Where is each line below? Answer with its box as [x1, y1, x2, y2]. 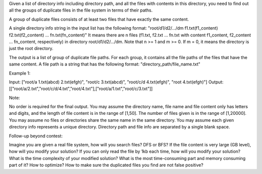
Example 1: [9, 70, 31, 76]
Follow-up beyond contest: [9, 133, 63, 139]
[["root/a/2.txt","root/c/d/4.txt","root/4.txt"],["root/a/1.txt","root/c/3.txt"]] [9, 86, 153, 92]
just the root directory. [9, 46, 53, 51]
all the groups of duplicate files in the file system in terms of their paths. [9, 7, 153, 13]
